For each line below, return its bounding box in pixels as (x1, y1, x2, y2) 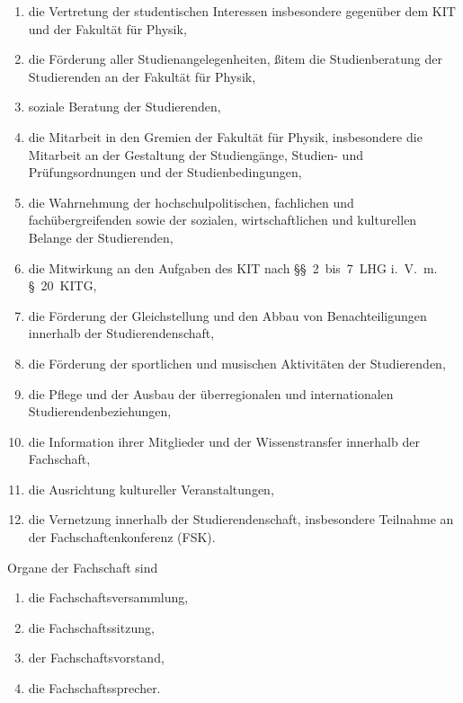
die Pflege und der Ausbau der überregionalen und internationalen (28, 384, 394, 403)
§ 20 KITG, (28, 276, 97, 295)
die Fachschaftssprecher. (28, 679, 161, 698)
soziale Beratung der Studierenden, (28, 97, 221, 116)
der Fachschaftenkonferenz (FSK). (28, 528, 216, 547)
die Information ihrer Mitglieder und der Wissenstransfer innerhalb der (28, 432, 420, 450)
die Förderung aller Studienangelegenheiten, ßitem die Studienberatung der (28, 49, 443, 68)
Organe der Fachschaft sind (7, 557, 158, 576)
